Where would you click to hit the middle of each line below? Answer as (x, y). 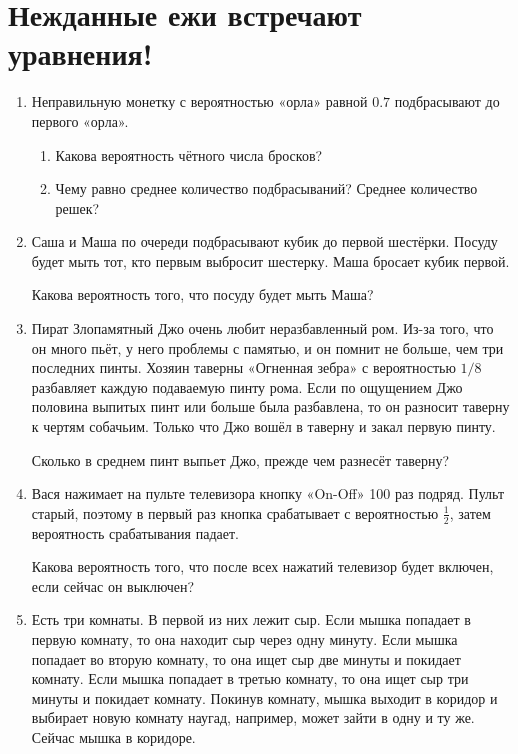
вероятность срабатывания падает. (135, 532)
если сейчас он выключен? (113, 585)
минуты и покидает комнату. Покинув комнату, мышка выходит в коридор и (264, 697)
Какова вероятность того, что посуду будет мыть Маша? (202, 294)
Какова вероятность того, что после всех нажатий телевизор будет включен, (262, 566)
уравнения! (80, 53)
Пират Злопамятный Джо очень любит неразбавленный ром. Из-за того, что (262, 328)
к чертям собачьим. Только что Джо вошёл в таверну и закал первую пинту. (263, 426)
